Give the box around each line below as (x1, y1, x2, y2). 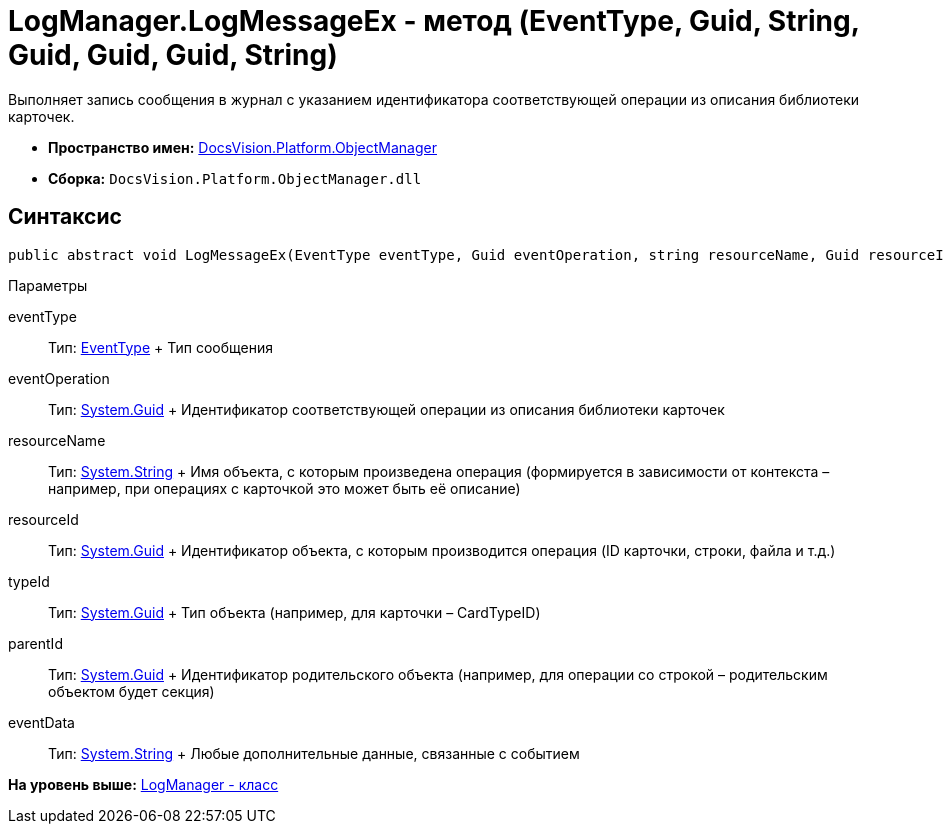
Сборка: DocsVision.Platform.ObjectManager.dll (48, 169, 422, 187)
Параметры (8, 276, 88, 294)
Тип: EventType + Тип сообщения (48, 338, 273, 356)
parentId (8, 634, 63, 652)
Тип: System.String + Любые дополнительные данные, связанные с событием (48, 744, 580, 762)
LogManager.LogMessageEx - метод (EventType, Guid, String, (8, 4, 860, 38)
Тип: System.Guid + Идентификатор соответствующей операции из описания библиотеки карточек (48, 400, 725, 418)
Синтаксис (8, 204, 122, 230)
